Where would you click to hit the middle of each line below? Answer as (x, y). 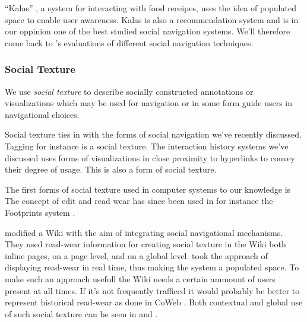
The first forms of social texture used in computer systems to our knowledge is (148, 189)
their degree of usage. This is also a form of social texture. (111, 169)
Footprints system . (40, 212)
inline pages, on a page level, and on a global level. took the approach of (136, 255)
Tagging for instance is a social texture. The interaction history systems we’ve (147, 146)
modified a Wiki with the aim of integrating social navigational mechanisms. (144, 232)
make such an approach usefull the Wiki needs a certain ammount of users (140, 278)
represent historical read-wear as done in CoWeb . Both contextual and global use (154, 302)
